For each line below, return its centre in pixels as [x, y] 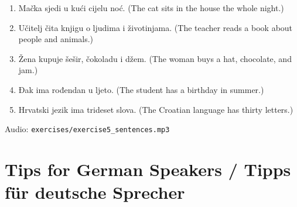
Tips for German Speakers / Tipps [148, 169]
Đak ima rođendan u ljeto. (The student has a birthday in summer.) [141, 89]
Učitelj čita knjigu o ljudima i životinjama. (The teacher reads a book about [156, 27]
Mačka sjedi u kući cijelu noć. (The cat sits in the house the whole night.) [151, 8]
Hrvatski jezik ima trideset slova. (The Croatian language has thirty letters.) [156, 109]
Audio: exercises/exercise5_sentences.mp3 [87, 129]
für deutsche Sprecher [95, 192]
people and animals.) [56, 39]
